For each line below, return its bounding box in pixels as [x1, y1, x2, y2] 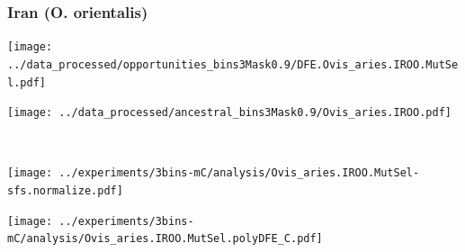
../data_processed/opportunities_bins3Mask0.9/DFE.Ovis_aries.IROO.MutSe [7, 58, 459, 71]
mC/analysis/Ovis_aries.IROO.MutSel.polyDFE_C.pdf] [7, 232, 323, 246]
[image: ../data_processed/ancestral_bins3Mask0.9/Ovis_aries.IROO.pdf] [7, 106, 452, 120]
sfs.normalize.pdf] [7, 184, 123, 198]
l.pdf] [7, 76, 46, 89]
